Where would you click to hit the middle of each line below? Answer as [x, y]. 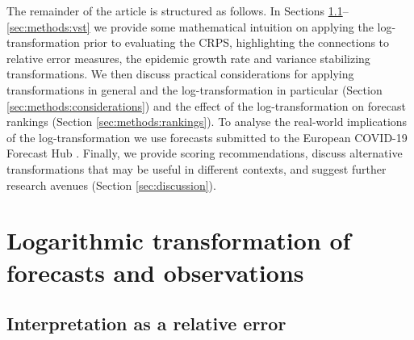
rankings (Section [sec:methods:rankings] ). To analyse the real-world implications [207, 122]
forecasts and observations [155, 272]
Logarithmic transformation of [179, 240]
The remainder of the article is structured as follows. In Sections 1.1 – [178, 10]
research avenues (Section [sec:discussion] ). [111, 185]
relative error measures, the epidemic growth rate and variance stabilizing [188, 58]
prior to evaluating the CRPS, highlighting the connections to [236, 42]
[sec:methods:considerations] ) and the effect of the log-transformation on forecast [206, 105]
